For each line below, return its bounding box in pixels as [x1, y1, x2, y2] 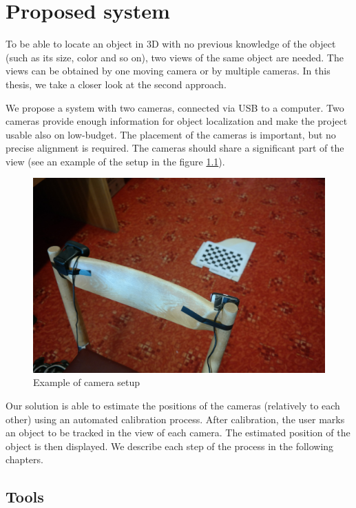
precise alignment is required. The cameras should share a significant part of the [6, 141, 344, 155]
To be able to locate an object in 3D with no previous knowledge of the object [6, 37, 336, 51]
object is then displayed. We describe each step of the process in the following [6, 438, 334, 453]
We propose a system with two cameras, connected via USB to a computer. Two [6, 100, 344, 114]
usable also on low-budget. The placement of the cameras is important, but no [6, 127, 336, 141]
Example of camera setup [33, 375, 140, 389]
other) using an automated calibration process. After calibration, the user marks [6, 412, 345, 426]
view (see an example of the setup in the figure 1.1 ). [6, 154, 225, 168]
